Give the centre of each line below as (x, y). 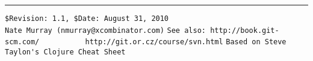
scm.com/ (22, 42)
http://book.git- (245, 30)
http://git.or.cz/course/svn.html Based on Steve (186, 42)
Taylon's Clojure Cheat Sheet (65, 52)
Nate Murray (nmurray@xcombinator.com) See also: (105, 30)
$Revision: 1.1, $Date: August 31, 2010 (87, 19)
